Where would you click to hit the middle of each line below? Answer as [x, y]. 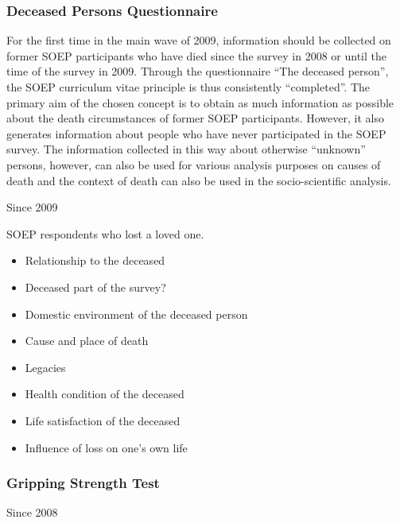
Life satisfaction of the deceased [103, 420]
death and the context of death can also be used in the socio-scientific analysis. [199, 180]
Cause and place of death [87, 341]
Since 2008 [32, 512]
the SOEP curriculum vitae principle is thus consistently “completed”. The [188, 87]
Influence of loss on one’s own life [106, 447]
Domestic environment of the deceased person [136, 314]
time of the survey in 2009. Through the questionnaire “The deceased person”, [198, 71]
